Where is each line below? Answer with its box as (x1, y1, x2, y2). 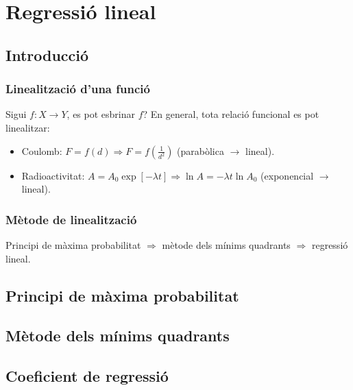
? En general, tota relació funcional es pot (143, 107, 319, 121)
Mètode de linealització (5, 210, 137, 228)
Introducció (5, 44, 89, 65)
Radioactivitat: (21, 168, 85, 182)
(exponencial (260, 168, 314, 182)
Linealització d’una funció (5, 80, 150, 97)
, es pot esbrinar (66, 107, 135, 121)
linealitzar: (5, 120, 50, 134)
